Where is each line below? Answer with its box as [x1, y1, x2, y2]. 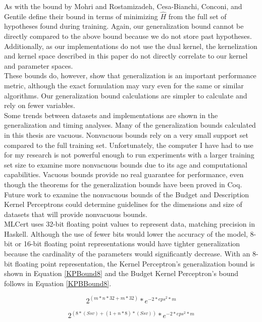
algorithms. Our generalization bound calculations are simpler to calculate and [4, 90, 247, 100]
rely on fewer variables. [4, 100, 75, 111]
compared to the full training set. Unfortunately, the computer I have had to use [4, 139, 253, 150]
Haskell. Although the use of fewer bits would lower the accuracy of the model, [4, 228, 248, 239]
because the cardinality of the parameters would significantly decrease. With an [4, 248, 250, 259]
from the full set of [168, 11, 227, 21]
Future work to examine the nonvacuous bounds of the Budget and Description [4, 189, 249, 199]
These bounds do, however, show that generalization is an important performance [4, 70, 256, 81]
